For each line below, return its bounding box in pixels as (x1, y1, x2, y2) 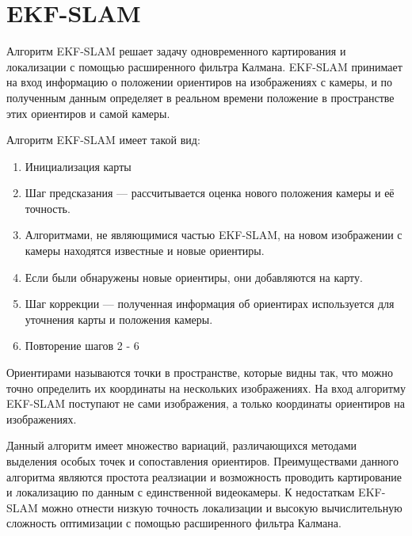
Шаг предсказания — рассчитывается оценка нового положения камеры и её (25, 184, 395, 201)
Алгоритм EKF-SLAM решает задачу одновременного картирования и (6, 43, 346, 59)
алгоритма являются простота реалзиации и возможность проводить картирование (6, 468, 402, 485)
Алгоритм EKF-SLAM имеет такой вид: (6, 131, 200, 148)
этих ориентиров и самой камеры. (6, 105, 170, 121)
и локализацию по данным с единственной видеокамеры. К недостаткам (6, 484, 355, 500)
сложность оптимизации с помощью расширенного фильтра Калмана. (6, 515, 341, 531)
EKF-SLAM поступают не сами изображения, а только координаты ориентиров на (6, 395, 406, 412)
